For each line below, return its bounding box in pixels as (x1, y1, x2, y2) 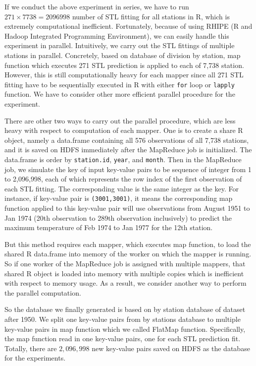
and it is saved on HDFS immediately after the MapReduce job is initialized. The (4, 144, 252, 155)
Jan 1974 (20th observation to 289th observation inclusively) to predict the (4, 212, 232, 223)
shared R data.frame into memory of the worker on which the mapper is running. (4, 248, 252, 259)
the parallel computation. (4, 287, 81, 298)
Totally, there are (4, 343, 57, 353)
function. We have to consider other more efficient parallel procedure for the (4, 89, 235, 99)
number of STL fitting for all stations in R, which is (72, 11, 230, 21)
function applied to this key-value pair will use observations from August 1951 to (4, 203, 250, 213)
